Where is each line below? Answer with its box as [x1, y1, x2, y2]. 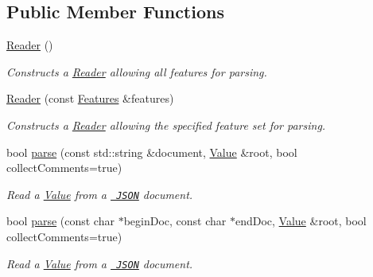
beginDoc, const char [123, 213, 227, 229]
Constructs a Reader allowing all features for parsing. [6, 63, 267, 80]
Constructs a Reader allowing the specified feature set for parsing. [6, 116, 326, 133]
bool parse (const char [6, 213, 115, 229]
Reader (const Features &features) [6, 90, 174, 107]
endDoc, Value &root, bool [235, 213, 367, 229]
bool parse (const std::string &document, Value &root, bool [6, 143, 297, 160]
